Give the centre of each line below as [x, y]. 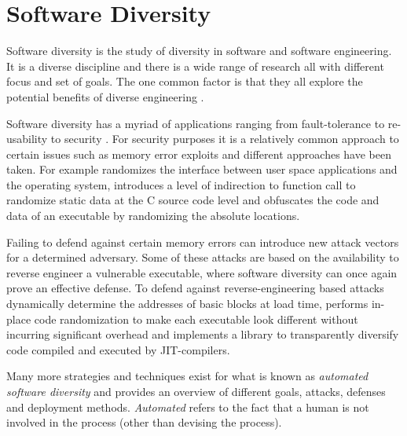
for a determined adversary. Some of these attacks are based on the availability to [203, 257]
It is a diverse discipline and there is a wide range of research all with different [195, 66]
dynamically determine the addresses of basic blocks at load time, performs [187, 304]
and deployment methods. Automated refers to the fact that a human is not [188, 407]
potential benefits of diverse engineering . [105, 96]
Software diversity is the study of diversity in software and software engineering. [199, 51]
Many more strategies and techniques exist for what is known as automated [187, 376]
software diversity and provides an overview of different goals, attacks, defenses [196, 391]
